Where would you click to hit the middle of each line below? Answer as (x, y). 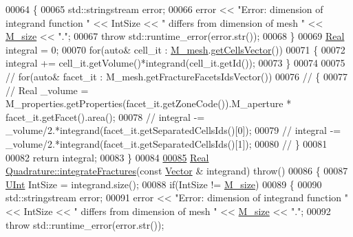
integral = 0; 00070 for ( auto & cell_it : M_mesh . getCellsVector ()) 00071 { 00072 (175, 49)
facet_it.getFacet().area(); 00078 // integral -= (105, 116)
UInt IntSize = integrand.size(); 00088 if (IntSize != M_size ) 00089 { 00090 (164, 184)
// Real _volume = (47, 90)
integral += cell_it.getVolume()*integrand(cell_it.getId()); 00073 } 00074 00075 (175, 63)
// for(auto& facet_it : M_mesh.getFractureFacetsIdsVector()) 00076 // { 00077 (177, 76)
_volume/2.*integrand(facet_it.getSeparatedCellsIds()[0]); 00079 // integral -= (173, 130)
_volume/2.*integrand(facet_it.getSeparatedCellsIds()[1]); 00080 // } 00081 (167, 143)
